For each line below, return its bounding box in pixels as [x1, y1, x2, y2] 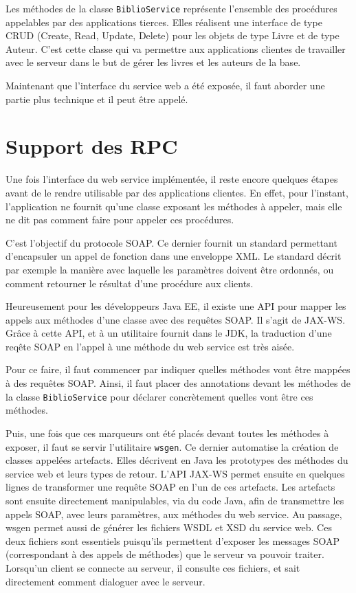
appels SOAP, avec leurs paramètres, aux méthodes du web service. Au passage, [5, 506, 342, 521]
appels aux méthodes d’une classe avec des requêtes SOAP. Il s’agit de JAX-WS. [5, 312, 346, 326]
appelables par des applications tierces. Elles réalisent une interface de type [5, 14, 322, 29]
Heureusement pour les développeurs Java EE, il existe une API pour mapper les [5, 299, 346, 313]
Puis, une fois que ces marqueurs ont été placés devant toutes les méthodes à [5, 425, 329, 440]
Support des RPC [5, 132, 178, 160]
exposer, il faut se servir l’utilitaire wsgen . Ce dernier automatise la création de [5, 439, 339, 454]
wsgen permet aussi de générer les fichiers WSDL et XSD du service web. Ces [5, 520, 332, 535]
